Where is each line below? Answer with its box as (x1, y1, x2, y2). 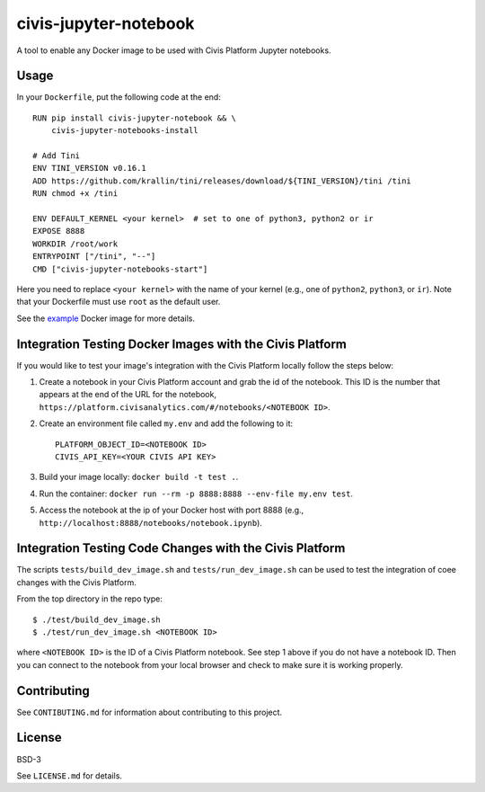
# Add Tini (32, 151, 81, 161)
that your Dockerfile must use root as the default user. (16, 297, 221, 307)
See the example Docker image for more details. (16, 313, 195, 324)
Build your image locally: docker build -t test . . (39, 472, 239, 483)
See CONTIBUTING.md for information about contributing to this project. (16, 707, 283, 717)
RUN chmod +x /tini (32, 189, 119, 199)
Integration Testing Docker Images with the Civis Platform (16, 336, 348, 352)
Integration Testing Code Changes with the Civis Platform (16, 540, 346, 556)
